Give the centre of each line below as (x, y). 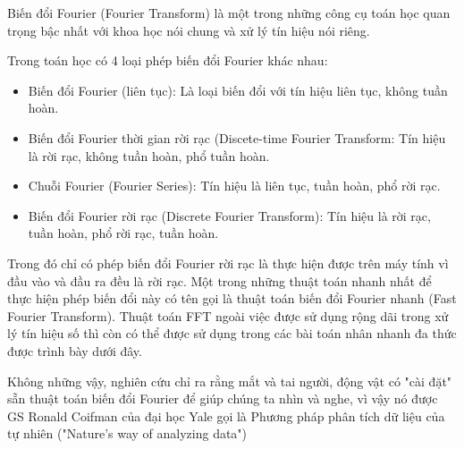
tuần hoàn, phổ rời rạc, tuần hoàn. (123, 233)
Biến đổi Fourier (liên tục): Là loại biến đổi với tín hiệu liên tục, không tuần (238, 90)
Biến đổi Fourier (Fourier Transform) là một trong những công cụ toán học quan (229, 13)
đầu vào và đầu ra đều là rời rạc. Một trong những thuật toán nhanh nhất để (219, 280)
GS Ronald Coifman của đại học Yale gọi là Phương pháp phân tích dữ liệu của (226, 415)
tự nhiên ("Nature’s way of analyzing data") (127, 433)
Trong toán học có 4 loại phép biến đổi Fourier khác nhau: (168, 60)
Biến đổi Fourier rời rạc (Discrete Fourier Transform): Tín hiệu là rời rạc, (229, 215)
